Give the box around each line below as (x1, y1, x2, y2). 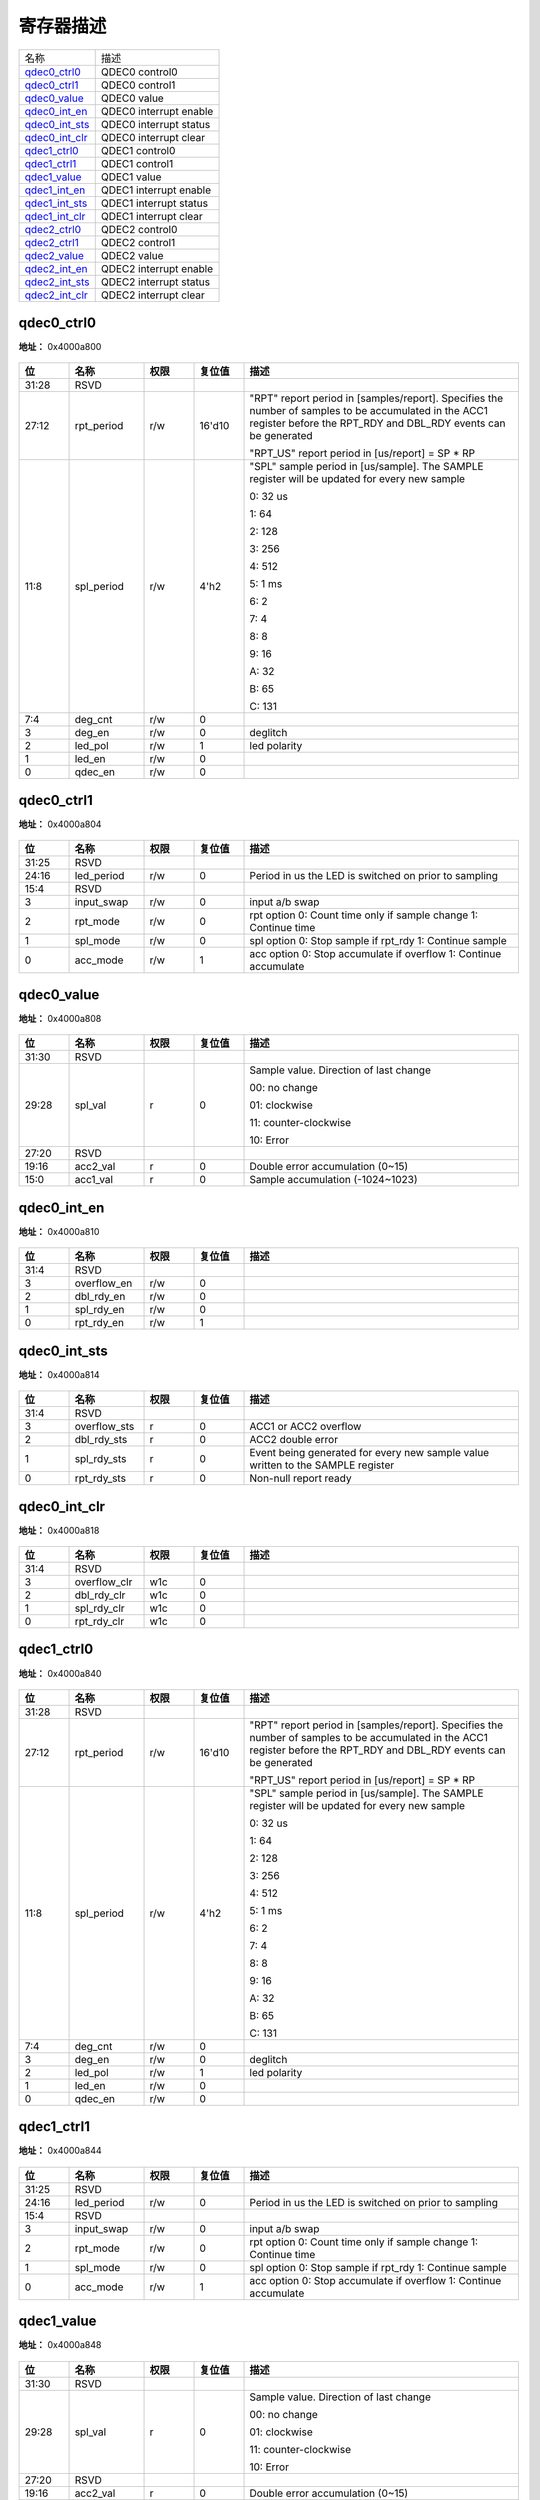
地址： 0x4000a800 (18, 341, 102, 353)
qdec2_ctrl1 (24, 235, 79, 249)
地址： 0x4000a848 (18, 2339, 102, 2351)
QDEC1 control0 (100, 143, 176, 157)
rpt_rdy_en (74, 1316, 125, 1330)
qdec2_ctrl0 (24, 222, 82, 236)
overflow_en (74, 1276, 133, 1290)
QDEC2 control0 (100, 222, 178, 236)
